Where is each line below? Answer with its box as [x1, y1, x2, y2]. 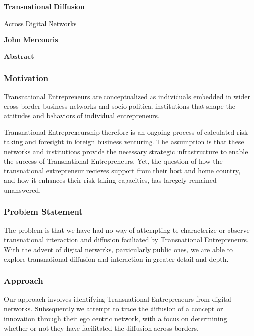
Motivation [4, 72, 49, 84]
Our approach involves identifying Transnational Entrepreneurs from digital [4, 294, 231, 304]
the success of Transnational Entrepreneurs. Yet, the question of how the [4, 156, 223, 166]
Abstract [4, 51, 34, 61]
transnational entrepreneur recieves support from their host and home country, [4, 165, 241, 175]
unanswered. [4, 184, 41, 195]
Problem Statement [4, 205, 83, 218]
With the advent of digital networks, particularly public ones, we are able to [4, 244, 233, 254]
